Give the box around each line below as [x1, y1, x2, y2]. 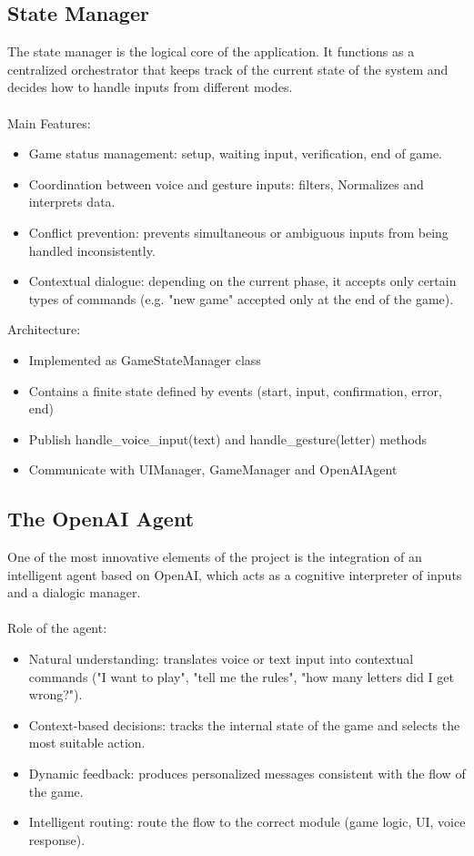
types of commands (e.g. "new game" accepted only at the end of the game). [28, 289, 454, 308]
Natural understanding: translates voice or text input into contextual [28, 649, 414, 668]
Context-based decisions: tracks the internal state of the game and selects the [28, 715, 460, 734]
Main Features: [7, 113, 91, 132]
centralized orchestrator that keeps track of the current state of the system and [7, 59, 449, 78]
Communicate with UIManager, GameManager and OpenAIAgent [28, 460, 398, 479]
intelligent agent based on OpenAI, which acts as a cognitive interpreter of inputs [7, 565, 462, 584]
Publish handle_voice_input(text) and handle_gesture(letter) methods [28, 429, 428, 448]
